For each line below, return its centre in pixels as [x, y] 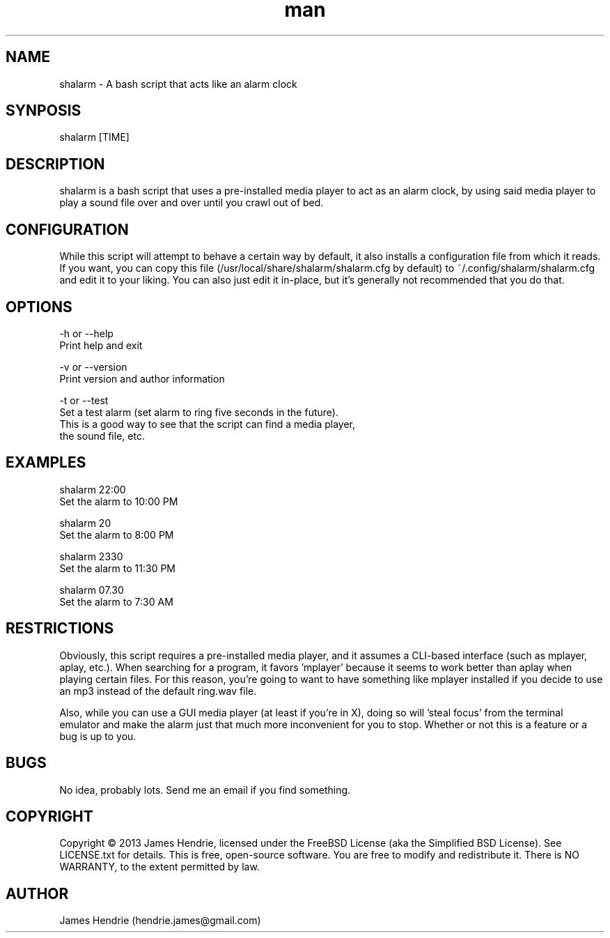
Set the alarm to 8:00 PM [117, 535]
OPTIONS [39, 307]
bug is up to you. [98, 736]
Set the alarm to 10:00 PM [119, 501]
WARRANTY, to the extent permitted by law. [159, 867]
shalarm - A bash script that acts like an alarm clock [178, 84]
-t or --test [84, 400]
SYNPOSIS [44, 111]
